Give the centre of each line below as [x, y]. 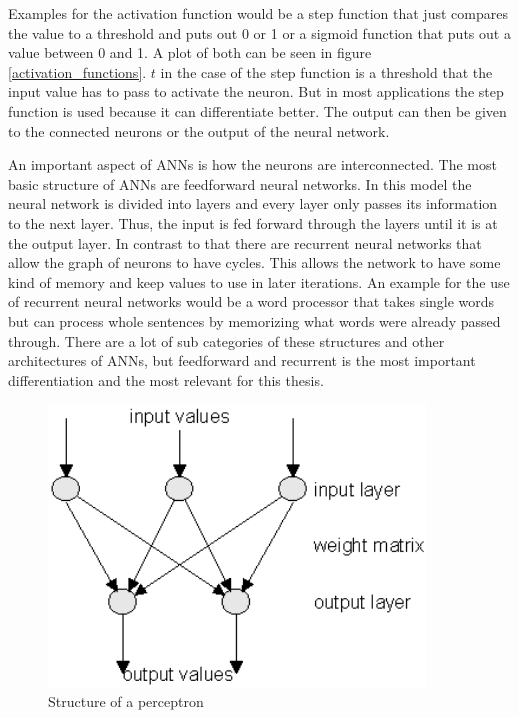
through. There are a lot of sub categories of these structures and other [226, 340]
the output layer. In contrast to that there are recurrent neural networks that [245, 242]
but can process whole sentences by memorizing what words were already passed [254, 320]
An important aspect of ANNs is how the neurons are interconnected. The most [252, 164]
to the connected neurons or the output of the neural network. [199, 130]
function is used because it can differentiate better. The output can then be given [257, 110]
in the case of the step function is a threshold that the [326, 71]
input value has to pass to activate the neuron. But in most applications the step [256, 91]
